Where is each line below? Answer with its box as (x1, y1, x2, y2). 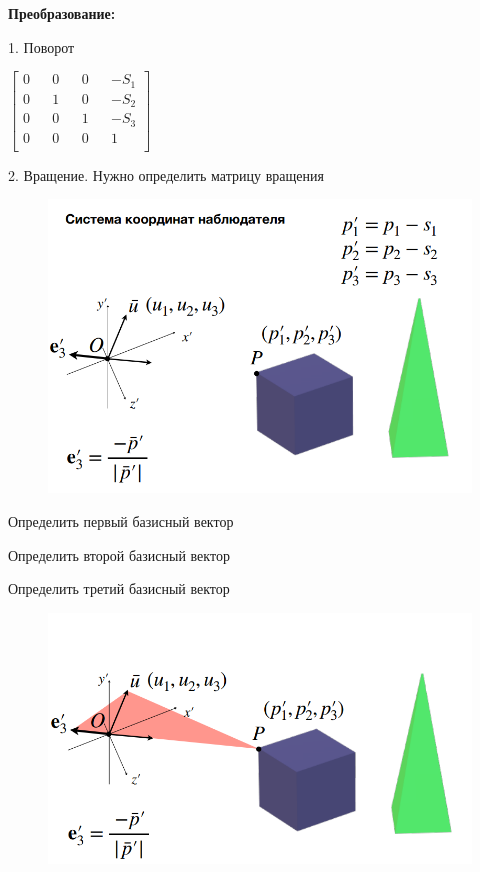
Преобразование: (8, 3, 116, 23)
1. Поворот (8, 36, 75, 57)
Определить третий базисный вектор (8, 578, 230, 599)
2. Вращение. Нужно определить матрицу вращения (8, 164, 324, 185)
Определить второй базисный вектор (8, 544, 230, 565)
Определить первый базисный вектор (8, 511, 234, 532)
